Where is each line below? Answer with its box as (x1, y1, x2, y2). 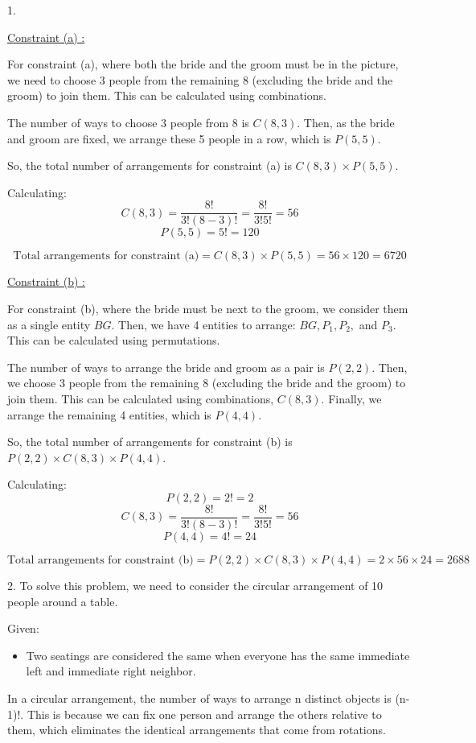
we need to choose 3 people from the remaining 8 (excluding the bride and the (7, 71, 393, 88)
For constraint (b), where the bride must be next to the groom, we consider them (7, 300, 408, 316)
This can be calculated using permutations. (7, 332, 220, 349)
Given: (7, 620, 39, 637)
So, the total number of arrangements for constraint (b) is (7, 433, 293, 450)
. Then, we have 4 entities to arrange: (111, 316, 296, 332)
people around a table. (7, 592, 118, 609)
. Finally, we (321, 390, 382, 407)
